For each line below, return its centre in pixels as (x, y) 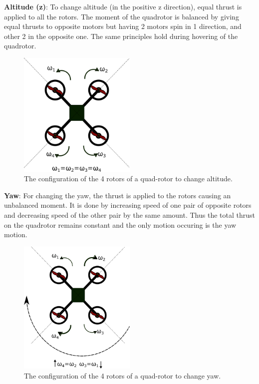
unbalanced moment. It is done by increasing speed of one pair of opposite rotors (128, 205)
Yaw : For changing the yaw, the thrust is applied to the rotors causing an (118, 195)
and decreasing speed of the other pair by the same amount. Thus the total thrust (129, 214)
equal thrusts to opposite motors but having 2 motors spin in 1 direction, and (123, 26)
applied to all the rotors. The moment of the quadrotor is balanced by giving (122, 16)
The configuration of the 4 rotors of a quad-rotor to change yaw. (123, 376)
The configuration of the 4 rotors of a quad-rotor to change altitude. (128, 179)
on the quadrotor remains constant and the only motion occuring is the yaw (120, 224)
